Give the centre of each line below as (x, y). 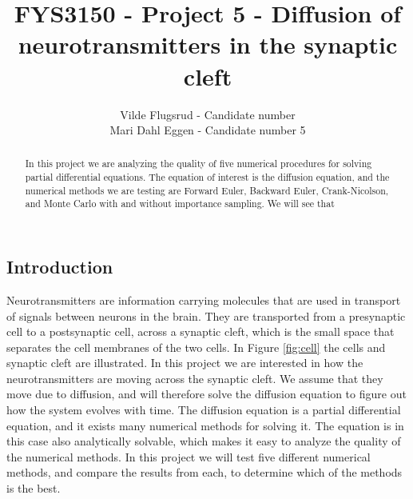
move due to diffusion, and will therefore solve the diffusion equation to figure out (206, 394)
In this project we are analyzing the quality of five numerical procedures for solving (199, 164)
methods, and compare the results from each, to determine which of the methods (205, 472)
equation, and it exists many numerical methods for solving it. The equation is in (205, 425)
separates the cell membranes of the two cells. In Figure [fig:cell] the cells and (196, 347)
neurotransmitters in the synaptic (208, 44)
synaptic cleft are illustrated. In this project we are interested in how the (185, 363)
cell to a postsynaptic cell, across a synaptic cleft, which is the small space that (201, 331)
